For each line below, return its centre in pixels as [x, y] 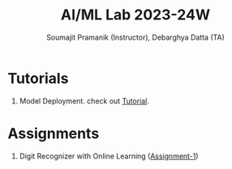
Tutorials [38, 78]
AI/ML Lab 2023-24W [135, 15]
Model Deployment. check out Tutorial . [84, 101]
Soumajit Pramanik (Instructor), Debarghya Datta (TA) [135, 37]
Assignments [54, 133]
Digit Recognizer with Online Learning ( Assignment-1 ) [109, 156]
